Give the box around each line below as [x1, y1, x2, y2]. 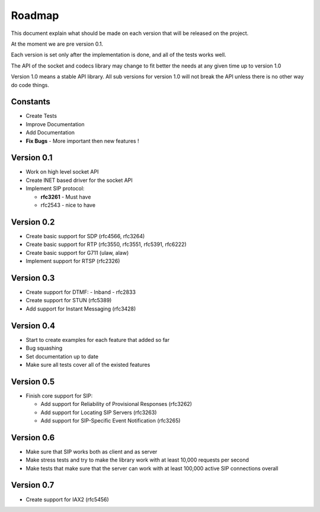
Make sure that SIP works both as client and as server [25, 448, 158, 455]
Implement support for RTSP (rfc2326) [25, 258, 120, 265]
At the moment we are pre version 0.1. [11, 40, 104, 47]
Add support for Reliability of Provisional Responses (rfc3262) [40, 401, 193, 408]
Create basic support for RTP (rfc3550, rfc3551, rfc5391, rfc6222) [25, 241, 187, 248]
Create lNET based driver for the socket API [25, 177, 133, 184]
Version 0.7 [11, 480, 55, 490]
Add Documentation [25, 129, 75, 136]
